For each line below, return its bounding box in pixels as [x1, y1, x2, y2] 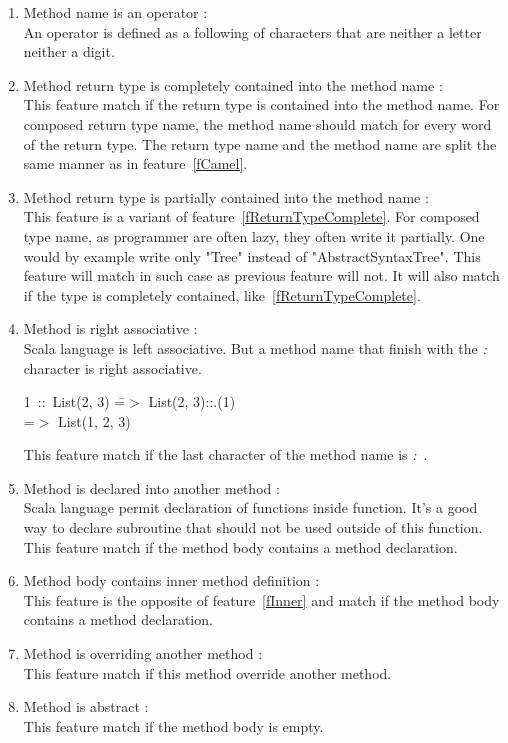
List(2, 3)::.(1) [148, 391, 236, 412]
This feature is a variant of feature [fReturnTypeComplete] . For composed [23, 206, 480, 227]
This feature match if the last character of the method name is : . [23, 444, 428, 465]
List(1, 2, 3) [58, 410, 131, 431]
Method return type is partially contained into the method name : [23, 186, 429, 207]
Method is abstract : [23, 696, 149, 717]
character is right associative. [23, 357, 202, 378]
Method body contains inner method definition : [23, 570, 320, 591]
